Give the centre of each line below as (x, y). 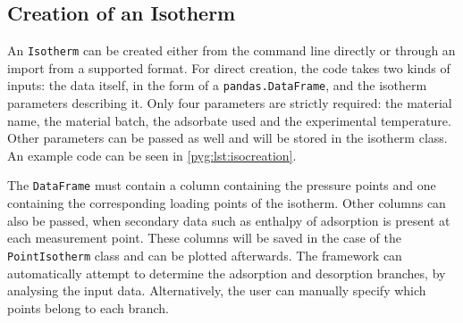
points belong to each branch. (88, 307)
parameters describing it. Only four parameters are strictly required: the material (230, 103)
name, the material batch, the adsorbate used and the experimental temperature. (229, 120)
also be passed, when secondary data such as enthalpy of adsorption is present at (229, 220)
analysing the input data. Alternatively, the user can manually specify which (217, 290)
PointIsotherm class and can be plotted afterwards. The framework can (205, 255)
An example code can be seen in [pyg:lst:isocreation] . (152, 155)
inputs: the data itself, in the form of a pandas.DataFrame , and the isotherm (217, 85)
